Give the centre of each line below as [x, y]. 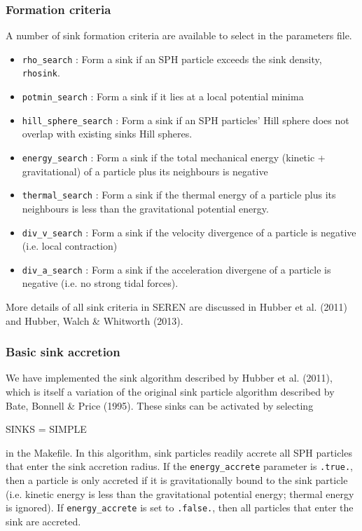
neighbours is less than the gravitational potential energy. [145, 208]
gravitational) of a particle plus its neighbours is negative [145, 171]
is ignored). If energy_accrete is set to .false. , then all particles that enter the [180, 508]
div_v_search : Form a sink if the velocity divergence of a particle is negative [189, 232]
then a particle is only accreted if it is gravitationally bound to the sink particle [177, 480]
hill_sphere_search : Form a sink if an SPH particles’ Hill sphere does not [186, 120]
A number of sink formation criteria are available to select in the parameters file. [179, 35]
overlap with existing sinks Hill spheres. [107, 134]
